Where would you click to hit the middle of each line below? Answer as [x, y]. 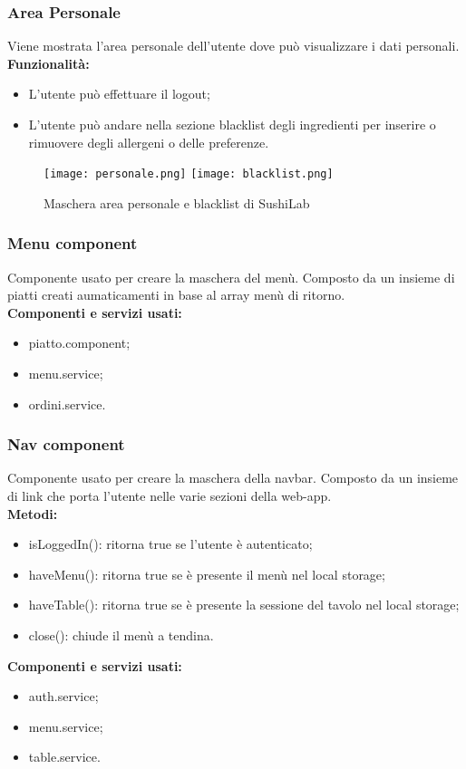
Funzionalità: [49, 63]
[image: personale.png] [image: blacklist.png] [189, 174]
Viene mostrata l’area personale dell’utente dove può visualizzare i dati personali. [233, 46]
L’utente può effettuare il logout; [119, 94]
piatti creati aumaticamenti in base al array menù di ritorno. [176, 295]
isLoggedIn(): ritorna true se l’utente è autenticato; [170, 544]
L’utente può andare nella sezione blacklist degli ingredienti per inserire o [232, 124]
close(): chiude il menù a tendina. [121, 635]
